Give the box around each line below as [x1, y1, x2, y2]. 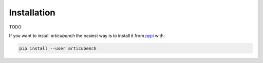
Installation [9, 7, 56, 18]
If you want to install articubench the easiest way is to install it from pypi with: [9, 33, 165, 38]
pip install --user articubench [19, 46, 97, 51]
